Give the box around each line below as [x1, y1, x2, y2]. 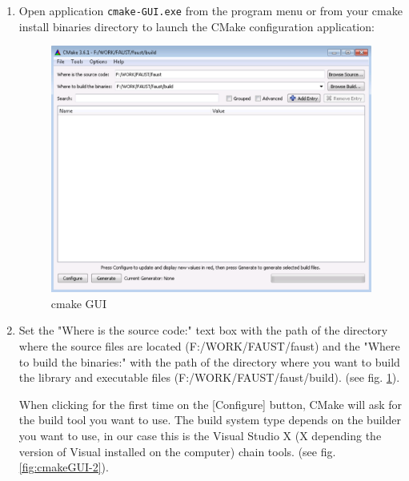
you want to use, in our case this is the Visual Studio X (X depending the [18, 427, 382, 443]
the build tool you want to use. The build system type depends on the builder [18, 411, 401, 428]
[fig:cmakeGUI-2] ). [18, 459, 109, 475]
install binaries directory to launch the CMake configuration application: [18, 18, 375, 34]
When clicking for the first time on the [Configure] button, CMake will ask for [18, 395, 403, 412]
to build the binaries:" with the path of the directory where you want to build [18, 353, 400, 370]
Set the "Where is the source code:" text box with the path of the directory [18, 322, 388, 339]
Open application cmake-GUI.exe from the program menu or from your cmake [18, 2, 403, 18]
